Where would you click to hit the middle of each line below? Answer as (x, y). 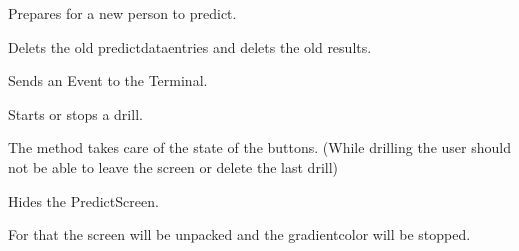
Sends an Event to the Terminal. (108, 80)
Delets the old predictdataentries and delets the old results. (190, 46)
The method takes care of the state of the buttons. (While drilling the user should (259, 147)
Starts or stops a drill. (75, 113)
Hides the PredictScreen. (83, 200)
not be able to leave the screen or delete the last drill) (173, 166)
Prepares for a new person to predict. (122, 13)
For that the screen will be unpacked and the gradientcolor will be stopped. (239, 234)
